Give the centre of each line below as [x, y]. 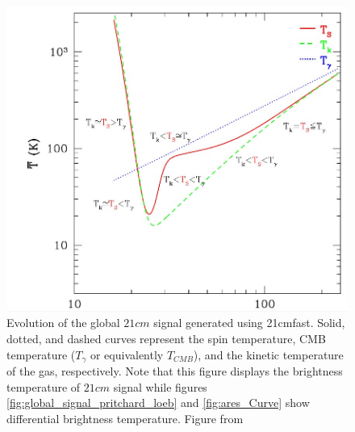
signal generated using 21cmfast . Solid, [249, 323]
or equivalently [127, 354]
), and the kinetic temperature [268, 354]
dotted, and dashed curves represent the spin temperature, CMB [166, 339]
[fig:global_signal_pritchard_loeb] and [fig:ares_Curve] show [158, 403]
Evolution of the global [63, 323]
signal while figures [160, 386]
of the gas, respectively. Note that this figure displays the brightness [175, 371]
